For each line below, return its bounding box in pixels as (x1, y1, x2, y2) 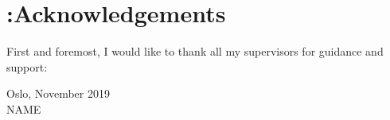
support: (6, 58, 48, 75)
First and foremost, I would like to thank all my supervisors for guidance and (6, 43, 384, 60)
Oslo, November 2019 (6, 85, 110, 102)
